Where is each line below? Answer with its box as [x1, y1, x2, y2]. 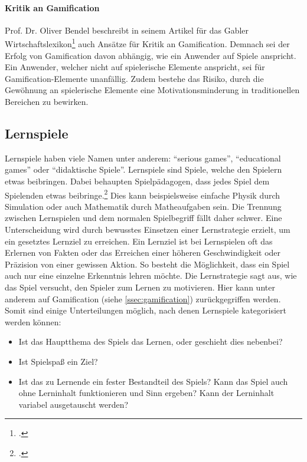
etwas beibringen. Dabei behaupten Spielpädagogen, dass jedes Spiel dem [5, 175, 270, 187]
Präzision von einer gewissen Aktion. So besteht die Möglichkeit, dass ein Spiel [5, 258, 290, 270]
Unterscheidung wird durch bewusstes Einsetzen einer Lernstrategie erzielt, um [5, 223, 290, 236]
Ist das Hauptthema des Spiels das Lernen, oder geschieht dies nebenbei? [18, 335, 283, 348]
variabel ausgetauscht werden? [18, 398, 129, 410]
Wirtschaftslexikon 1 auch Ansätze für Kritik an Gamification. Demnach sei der [5, 36, 290, 50]
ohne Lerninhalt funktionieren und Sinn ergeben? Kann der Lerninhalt [18, 387, 275, 399]
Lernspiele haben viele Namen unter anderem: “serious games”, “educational [5, 151, 281, 164]
